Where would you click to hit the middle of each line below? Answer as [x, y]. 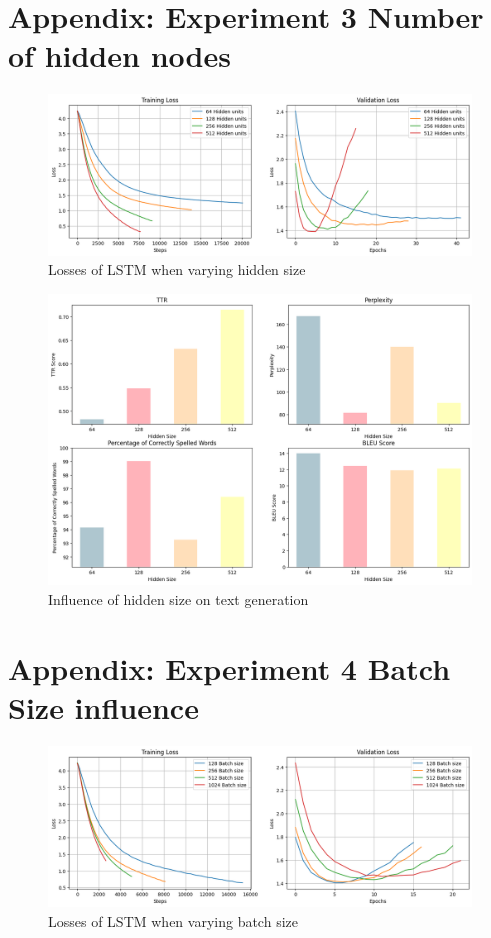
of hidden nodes [119, 55]
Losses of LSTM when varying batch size [173, 921]
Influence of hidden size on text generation [178, 599]
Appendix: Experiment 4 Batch [229, 667]
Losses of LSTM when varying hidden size [177, 269]
